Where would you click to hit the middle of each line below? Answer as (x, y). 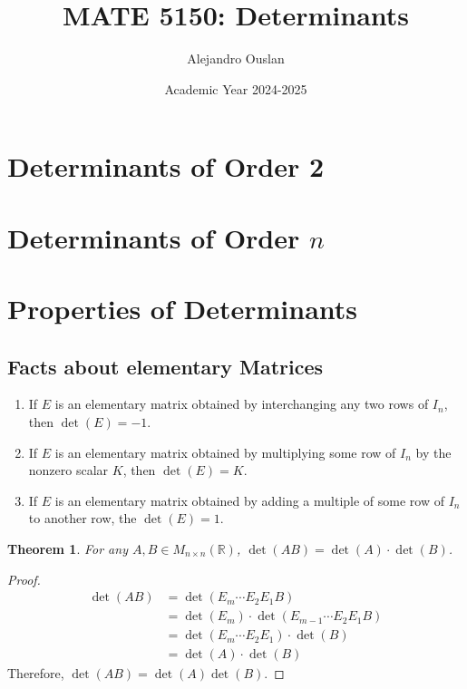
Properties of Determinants (183, 309)
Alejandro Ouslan (236, 58)
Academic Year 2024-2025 (236, 88)
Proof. (24, 579)
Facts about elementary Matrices (165, 366)
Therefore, (36, 673)
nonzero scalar (68, 470)
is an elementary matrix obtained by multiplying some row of (225, 452)
